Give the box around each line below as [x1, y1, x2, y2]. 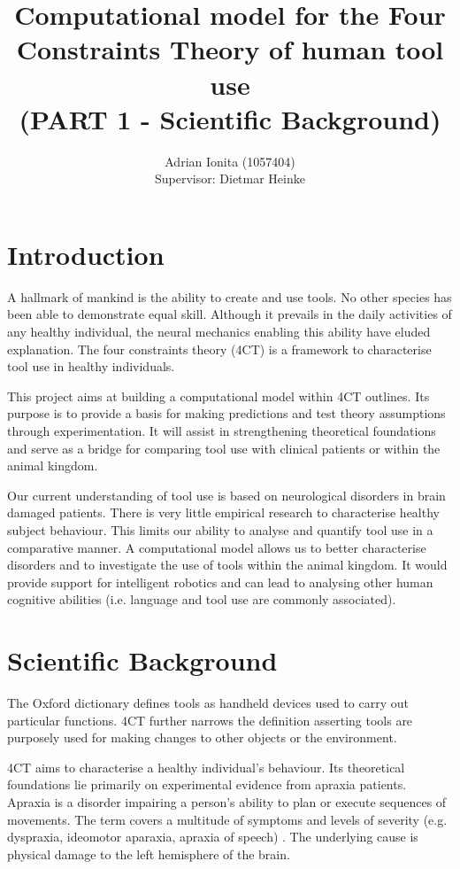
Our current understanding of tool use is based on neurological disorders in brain [7, 485, 446, 504]
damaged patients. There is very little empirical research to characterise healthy [7, 503, 440, 522]
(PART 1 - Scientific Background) [19, 100, 441, 136]
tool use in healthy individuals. [7, 357, 175, 376]
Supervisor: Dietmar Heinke [155, 169, 305, 188]
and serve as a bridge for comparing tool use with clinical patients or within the [7, 438, 441, 457]
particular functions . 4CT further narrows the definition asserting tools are [7, 710, 413, 729]
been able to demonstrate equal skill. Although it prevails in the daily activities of [7, 305, 452, 323]
